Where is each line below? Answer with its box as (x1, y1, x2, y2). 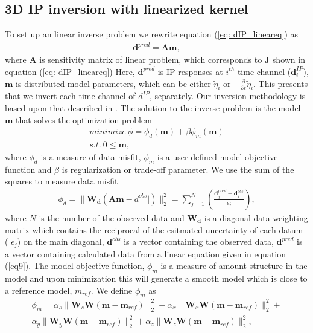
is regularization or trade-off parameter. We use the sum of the (62, 163, 294, 175)
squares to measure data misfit (5, 175, 118, 187)
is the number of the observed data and (39, 211, 185, 224)
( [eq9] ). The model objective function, (5, 259, 145, 272)
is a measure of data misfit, (40, 150, 141, 163)
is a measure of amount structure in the (160, 259, 308, 272)
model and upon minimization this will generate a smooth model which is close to (5, 272, 308, 284)
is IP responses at (157, 65, 223, 77)
